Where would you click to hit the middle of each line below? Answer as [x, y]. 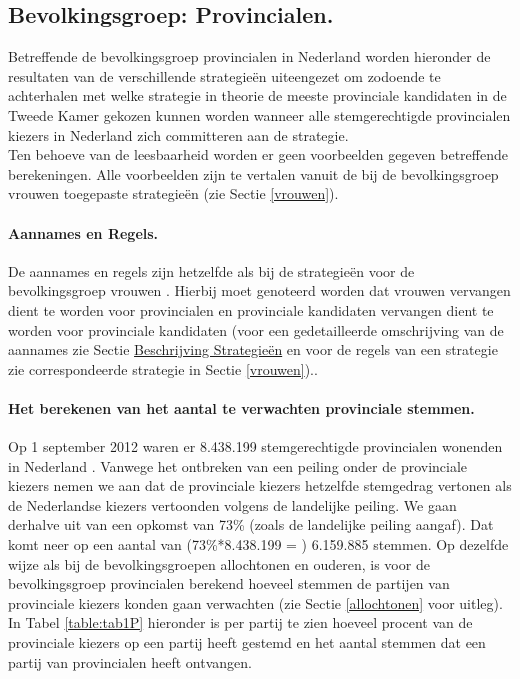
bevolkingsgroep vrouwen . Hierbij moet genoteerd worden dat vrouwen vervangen [259, 290]
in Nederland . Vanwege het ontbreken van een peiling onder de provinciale [238, 465]
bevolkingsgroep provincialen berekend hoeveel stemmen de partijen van [229, 583]
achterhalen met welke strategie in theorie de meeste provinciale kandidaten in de [257, 95]
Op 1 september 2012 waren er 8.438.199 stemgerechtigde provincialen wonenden [255, 446]
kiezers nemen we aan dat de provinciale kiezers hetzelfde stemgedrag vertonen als [260, 485]
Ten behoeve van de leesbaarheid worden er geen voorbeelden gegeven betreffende [258, 154]
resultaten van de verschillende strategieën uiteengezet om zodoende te [224, 75]
